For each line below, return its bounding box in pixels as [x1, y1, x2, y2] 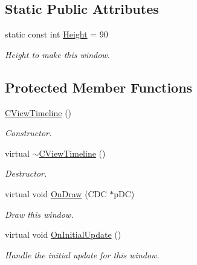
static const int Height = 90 [5, 28, 108, 41]
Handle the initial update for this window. [5, 248, 160, 261]
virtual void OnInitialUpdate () [5, 228, 121, 241]
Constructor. [5, 126, 52, 139]
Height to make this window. [5, 48, 110, 61]
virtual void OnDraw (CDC [5, 187, 107, 200]
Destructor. [5, 167, 47, 180]
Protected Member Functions [5, 77, 193, 96]
